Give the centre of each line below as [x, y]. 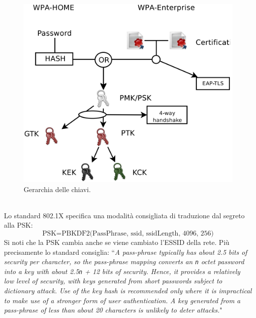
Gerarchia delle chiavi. [57, 189]
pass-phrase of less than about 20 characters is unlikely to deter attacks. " [113, 310]
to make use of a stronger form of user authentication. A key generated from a [122, 300]
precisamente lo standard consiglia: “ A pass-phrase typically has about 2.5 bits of [126, 252]
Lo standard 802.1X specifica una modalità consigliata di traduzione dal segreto [124, 215]
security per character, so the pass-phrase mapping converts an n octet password [124, 261]
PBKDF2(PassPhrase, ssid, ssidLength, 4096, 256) [138, 233]
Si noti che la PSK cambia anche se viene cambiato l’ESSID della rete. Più [117, 242]
